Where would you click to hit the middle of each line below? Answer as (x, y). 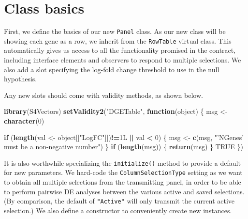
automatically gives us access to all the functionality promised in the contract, (120, 50)
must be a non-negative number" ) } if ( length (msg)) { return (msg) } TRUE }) (124, 147)
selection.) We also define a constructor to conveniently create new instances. (118, 210)
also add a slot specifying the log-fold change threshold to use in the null (112, 69)
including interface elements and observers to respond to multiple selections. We (123, 60)
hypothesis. (21, 79)
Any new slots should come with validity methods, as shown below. (103, 95)
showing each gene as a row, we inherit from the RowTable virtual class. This (118, 40)
